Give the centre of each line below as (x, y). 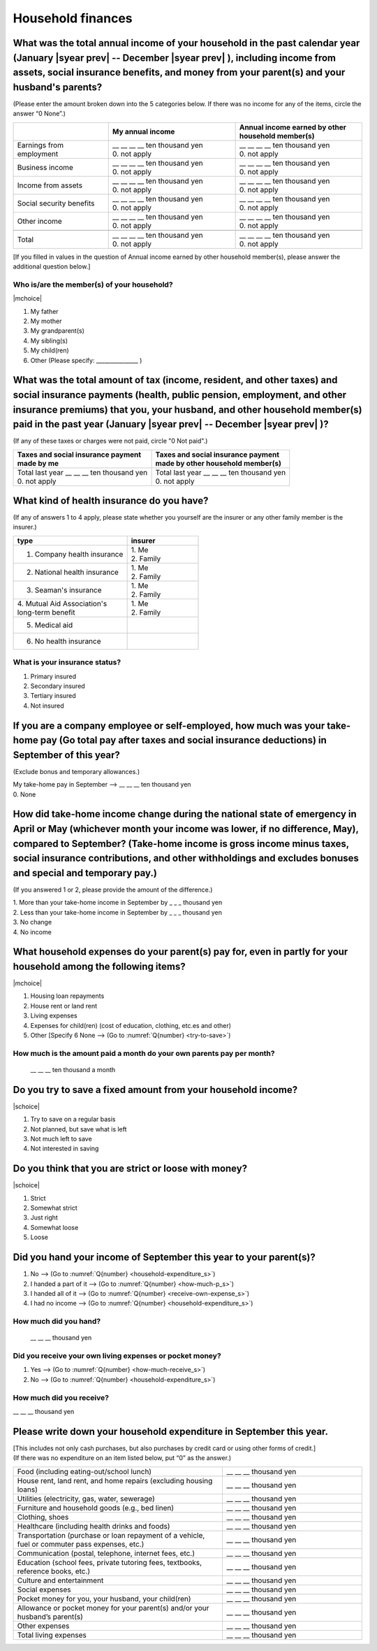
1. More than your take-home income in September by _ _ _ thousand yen (118, 903)
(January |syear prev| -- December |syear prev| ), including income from (175, 58)
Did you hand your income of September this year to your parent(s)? (164, 1258)
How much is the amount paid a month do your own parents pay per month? (144, 1053)
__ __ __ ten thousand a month (73, 1069)
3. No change (32, 922)
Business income (45, 167)
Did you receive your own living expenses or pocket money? (117, 1356)
